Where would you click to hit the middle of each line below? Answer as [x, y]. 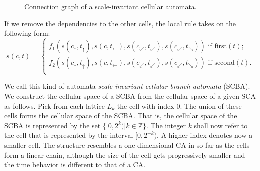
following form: [27, 33]
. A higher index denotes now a [205, 135]
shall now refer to [221, 125]
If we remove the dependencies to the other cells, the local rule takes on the [120, 23]
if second [221, 63]
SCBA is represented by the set [52, 125]
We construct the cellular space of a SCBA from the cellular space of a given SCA [130, 95]
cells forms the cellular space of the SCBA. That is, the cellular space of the [121, 115]
